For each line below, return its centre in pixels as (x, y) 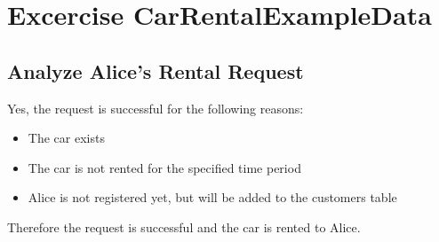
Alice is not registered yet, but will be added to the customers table (212, 197)
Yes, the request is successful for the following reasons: (156, 108)
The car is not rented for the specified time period (164, 167)
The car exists (66, 138)
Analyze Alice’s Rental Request (156, 70)
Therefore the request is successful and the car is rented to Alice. (184, 226)
